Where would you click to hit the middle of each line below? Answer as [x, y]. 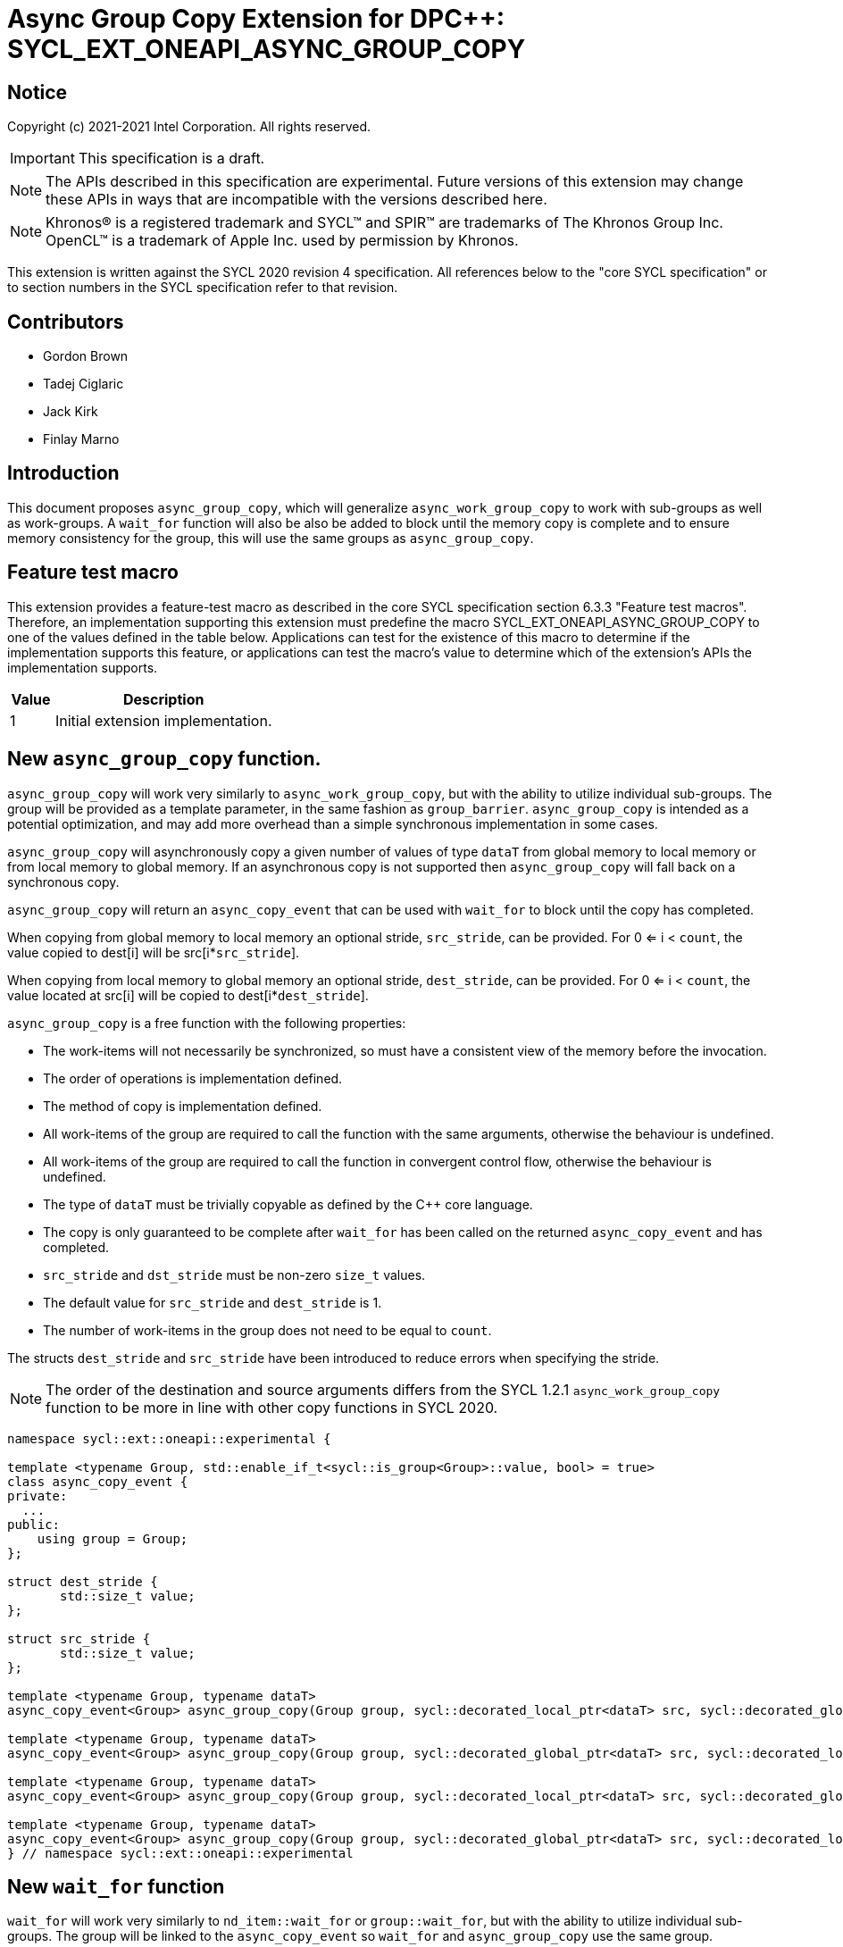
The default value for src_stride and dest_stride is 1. [213, 1302]
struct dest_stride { [83, 1581]
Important [42, 159]
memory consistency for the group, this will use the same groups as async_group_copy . [271, 538]
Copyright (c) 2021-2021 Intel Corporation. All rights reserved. [189, 127]
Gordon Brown [86, 356]
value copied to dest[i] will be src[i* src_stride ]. [154, 952]
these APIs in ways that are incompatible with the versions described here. [296, 200]
